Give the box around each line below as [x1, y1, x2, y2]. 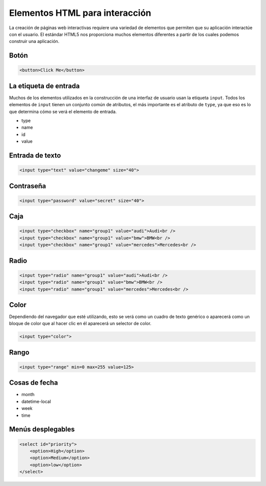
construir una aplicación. [9, 39, 60, 44]
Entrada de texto [9, 151, 61, 160]
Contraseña [9, 182, 46, 190]
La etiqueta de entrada [9, 81, 80, 90]
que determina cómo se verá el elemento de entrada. [9, 109, 117, 115]
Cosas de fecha [9, 378, 58, 387]
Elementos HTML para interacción [9, 7, 151, 18]
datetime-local [21, 398, 51, 405]
